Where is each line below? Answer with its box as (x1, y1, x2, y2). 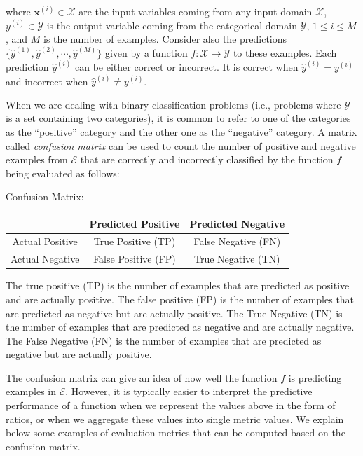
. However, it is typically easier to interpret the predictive (65, 384, 313, 399)
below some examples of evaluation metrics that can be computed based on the (6, 425, 345, 440)
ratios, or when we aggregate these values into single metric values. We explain (6, 411, 344, 426)
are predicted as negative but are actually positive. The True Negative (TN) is (6, 305, 343, 320)
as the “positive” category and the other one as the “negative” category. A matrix (6, 125, 357, 139)
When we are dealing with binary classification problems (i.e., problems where (6, 97, 341, 111)
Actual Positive (12, 234, 78, 249)
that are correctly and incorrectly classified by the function (80, 152, 334, 167)
